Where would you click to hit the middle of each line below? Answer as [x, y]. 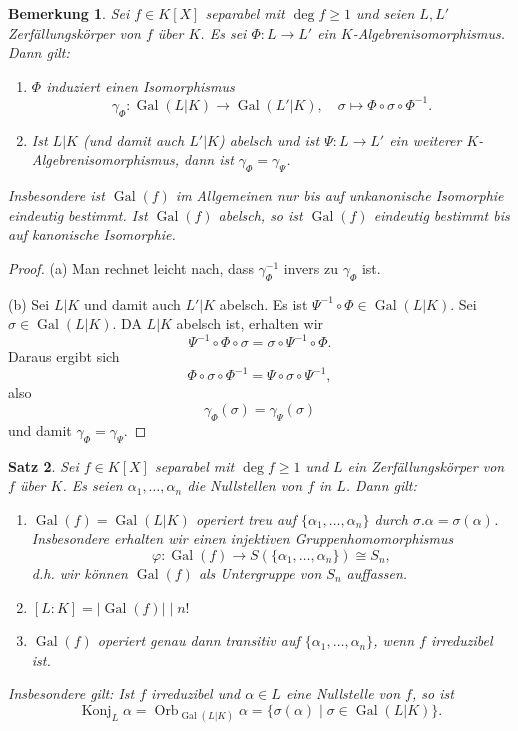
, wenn [394, 640]
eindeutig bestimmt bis [441, 214]
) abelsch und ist [269, 139]
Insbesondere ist [56, 195]
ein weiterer [425, 139]
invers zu [310, 267]
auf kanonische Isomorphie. [92, 234]
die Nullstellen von [245, 485]
